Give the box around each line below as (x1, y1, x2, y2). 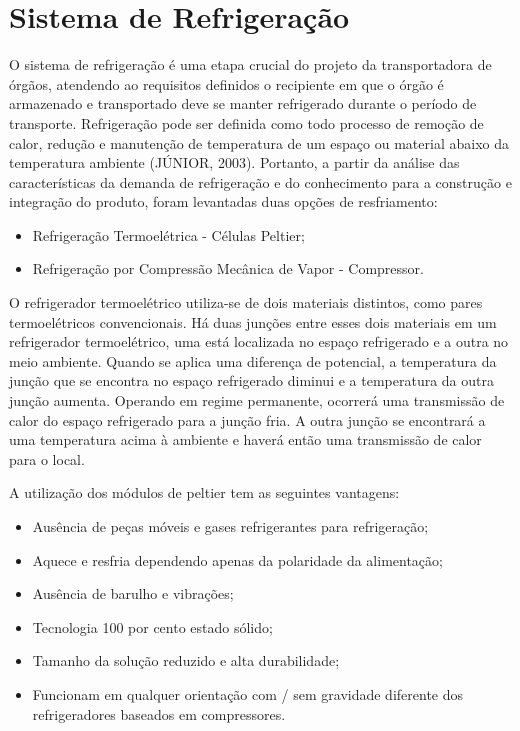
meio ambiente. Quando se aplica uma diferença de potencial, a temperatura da (9, 350, 497, 371)
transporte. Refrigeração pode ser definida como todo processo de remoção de (9, 112, 484, 133)
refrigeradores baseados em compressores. (32, 703, 286, 724)
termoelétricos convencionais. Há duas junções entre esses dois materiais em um (9, 311, 497, 332)
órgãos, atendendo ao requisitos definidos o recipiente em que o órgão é (9, 73, 444, 94)
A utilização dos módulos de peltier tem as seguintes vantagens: (9, 482, 400, 503)
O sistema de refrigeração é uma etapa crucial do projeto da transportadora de (9, 54, 492, 75)
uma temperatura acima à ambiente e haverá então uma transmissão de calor (9, 429, 482, 450)
